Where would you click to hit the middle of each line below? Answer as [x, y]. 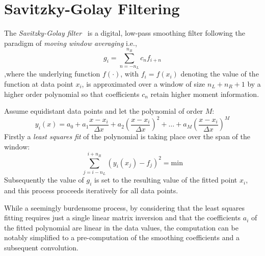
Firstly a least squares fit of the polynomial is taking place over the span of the [127, 136]
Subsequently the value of [44, 180]
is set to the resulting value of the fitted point [166, 180]
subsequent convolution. [42, 248]
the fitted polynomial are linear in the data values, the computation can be [121, 227]
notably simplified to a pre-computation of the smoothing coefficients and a [122, 237]
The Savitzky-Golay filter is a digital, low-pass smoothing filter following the [125, 33]
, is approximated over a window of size [143, 83]
